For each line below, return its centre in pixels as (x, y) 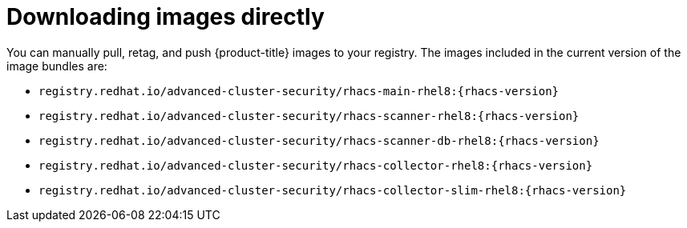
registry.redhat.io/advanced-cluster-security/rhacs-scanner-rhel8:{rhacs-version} (309, 116)
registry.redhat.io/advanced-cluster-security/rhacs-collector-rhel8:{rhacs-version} (316, 165)
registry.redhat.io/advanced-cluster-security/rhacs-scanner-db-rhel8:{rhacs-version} (319, 140)
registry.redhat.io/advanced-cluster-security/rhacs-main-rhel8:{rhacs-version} (299, 91)
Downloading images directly (166, 17)
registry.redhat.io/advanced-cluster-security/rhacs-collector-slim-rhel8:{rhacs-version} (333, 190)
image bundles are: (57, 66)
